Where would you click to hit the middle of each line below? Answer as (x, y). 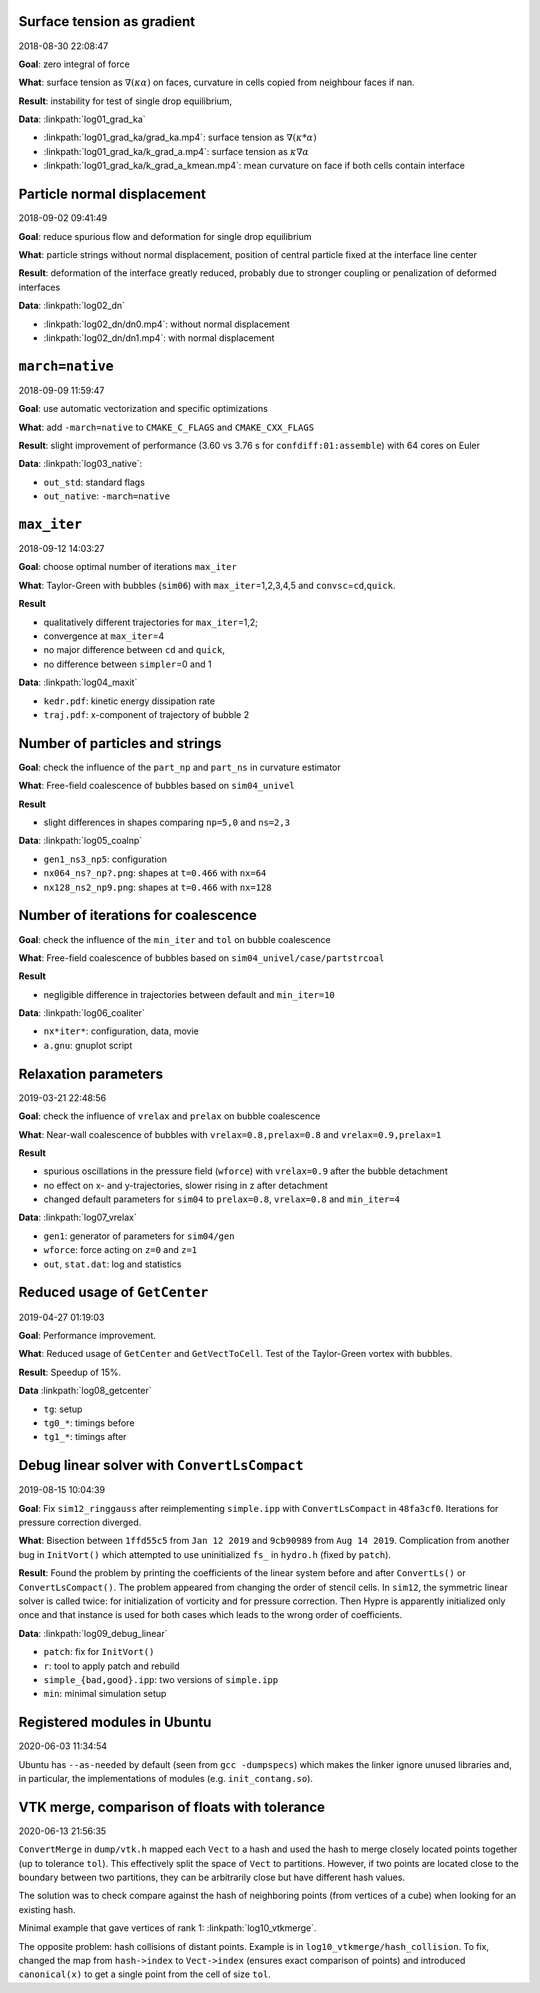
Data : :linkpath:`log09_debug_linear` (93, 1633)
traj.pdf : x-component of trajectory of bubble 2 (146, 714)
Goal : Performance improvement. (87, 1335)
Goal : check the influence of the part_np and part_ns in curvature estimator (180, 767)
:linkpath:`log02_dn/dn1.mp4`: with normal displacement (159, 337)
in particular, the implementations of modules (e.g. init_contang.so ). (166, 1778)
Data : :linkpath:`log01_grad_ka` (82, 119)
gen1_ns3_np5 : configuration (105, 859)
